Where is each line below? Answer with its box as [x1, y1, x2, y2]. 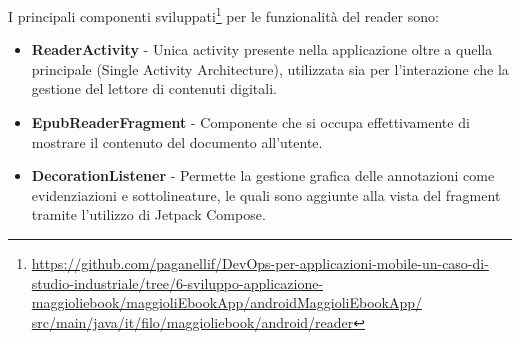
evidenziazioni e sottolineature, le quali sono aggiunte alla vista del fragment [31, 184, 501, 205]
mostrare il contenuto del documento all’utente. [31, 131, 323, 152]
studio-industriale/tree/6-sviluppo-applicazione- [31, 272, 324, 293]
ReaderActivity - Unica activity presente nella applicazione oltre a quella [31, 39, 493, 60]
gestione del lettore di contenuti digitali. [31, 78, 277, 99]
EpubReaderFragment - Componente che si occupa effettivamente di [31, 112, 470, 133]
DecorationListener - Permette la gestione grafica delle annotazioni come [31, 165, 495, 186]
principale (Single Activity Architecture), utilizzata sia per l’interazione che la [31, 58, 509, 79]
